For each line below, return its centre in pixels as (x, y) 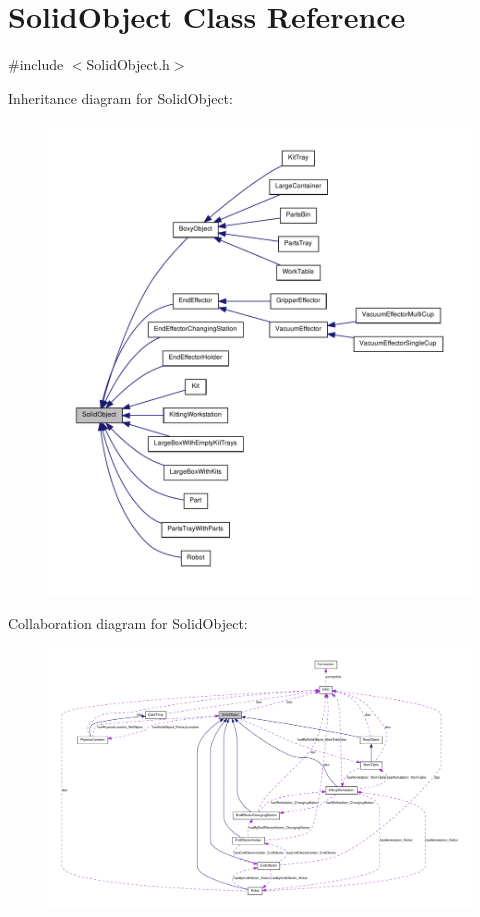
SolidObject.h (128, 64)
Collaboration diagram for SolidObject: (128, 622)
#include (36, 64)
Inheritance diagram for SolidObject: (120, 97)
